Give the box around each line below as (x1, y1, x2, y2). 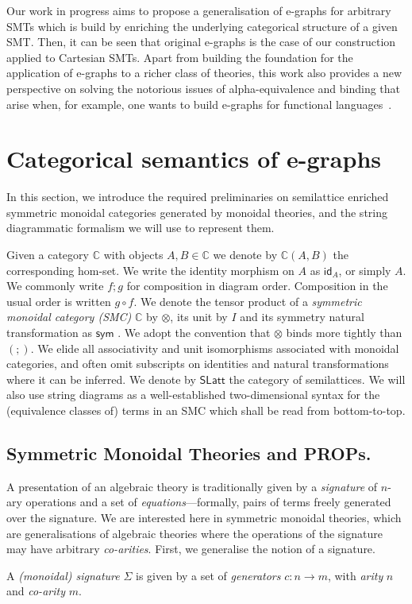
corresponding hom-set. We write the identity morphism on (6, 261, 295, 278)
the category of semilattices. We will (229, 370, 406, 387)
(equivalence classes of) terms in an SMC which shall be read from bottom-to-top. (6, 402, 406, 418)
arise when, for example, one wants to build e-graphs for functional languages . (6, 95, 392, 112)
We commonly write (6, 277, 104, 294)
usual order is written (6, 292, 111, 309)
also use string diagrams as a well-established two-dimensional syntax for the (6, 386, 380, 403)
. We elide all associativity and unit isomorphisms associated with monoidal (30, 339, 399, 356)
